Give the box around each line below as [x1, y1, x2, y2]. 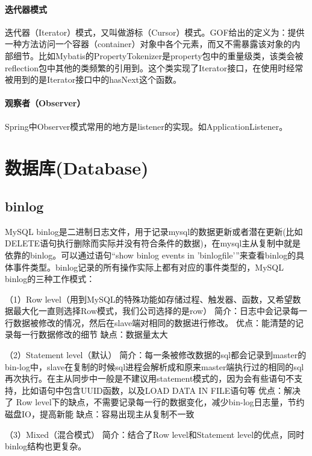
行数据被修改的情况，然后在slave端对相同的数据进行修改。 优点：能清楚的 [5, 316, 295, 329]
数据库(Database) [5, 155, 149, 180]
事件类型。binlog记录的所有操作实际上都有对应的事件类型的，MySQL [13, 260, 284, 273]
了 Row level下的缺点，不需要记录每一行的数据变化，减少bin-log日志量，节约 [5, 396, 305, 408]
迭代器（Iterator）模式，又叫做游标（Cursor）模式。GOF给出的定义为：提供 [5, 25, 305, 38]
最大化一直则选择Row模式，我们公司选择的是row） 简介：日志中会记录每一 [13, 304, 307, 317]
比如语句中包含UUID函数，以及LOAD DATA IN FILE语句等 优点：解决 [21, 384, 301, 396]
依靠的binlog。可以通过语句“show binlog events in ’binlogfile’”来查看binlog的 [5, 248, 296, 261]
